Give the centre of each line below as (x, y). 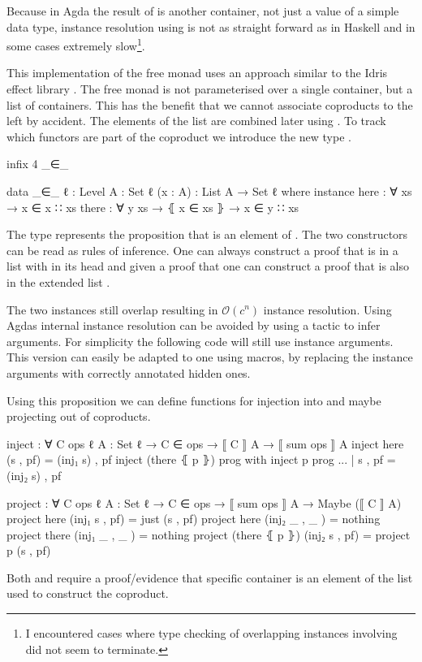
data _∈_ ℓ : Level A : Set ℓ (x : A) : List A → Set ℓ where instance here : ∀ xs (209, 191)
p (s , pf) (29, 550)
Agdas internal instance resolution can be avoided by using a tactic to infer (194, 325)
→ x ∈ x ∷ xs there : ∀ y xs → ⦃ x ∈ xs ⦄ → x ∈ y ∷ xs (153, 207)
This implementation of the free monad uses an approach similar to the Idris (197, 73)
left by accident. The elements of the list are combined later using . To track (196, 121)
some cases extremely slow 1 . (76, 44)
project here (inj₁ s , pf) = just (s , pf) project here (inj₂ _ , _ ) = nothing (194, 519)
